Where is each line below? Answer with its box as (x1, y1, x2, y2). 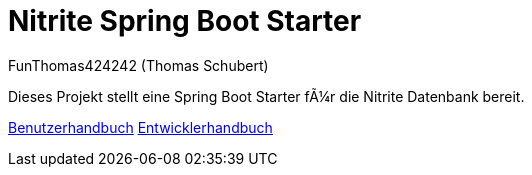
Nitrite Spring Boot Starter (8, 4, 362, 38)
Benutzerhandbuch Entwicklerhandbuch (8, 118, 273, 136)
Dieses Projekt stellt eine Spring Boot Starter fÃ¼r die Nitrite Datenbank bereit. (8, 87, 525, 105)
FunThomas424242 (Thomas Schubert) (8, 56, 269, 74)
